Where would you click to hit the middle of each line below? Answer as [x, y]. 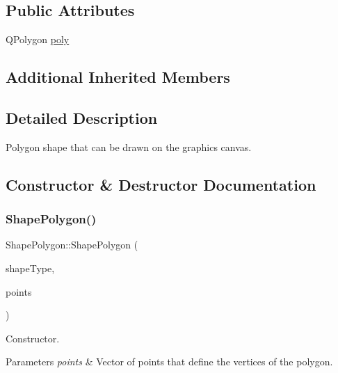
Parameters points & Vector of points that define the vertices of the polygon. [169, 362]
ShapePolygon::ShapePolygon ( [72, 245]
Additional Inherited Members [118, 77]
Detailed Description [82, 117]
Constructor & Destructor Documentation [161, 184]
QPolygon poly [38, 39]
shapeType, [30, 268]
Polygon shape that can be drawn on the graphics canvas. [129, 146]
